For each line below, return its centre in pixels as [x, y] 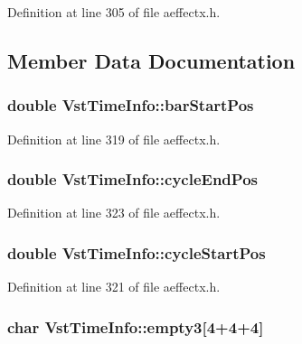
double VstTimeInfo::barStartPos [131, 105]
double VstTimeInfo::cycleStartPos [137, 252]
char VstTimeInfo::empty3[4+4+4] [136, 326]
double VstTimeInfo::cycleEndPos [132, 179]
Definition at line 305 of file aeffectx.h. [114, 12]
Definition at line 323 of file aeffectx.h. [114, 213]
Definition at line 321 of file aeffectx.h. [114, 287]
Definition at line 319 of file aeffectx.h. [114, 139]
